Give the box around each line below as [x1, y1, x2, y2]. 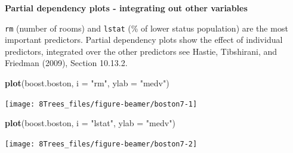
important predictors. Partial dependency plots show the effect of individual [5, 33, 283, 46]
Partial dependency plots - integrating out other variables [5, 2, 248, 14]
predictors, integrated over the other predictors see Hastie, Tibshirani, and [5, 45, 277, 57]
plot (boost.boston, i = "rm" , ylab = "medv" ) [5, 77, 169, 89]
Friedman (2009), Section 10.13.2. [5, 57, 128, 69]
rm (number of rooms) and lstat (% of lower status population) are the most [5, 21, 288, 34]
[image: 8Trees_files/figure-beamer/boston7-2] [5, 139, 198, 148]
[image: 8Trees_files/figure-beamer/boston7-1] [5, 99, 198, 108]
